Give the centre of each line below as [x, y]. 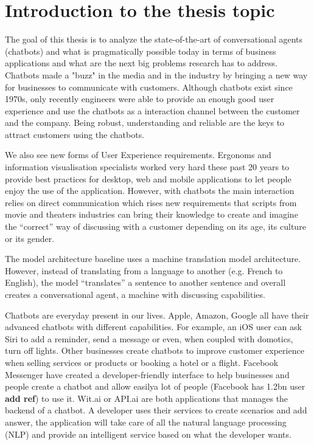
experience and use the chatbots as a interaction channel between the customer [152, 110]
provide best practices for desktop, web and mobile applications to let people [148, 178]
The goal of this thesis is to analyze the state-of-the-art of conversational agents [154, 39]
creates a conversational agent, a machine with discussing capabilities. [135, 294]
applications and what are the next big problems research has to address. [141, 63]
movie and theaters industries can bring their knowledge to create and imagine [152, 214]
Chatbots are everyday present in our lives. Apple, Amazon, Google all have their [157, 315]
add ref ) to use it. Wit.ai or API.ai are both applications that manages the [147, 398]
